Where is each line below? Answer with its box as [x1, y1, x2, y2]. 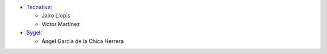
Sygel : [26, 29, 42, 36]
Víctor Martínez [41, 20, 81, 27]
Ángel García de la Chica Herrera [41, 37, 124, 45]
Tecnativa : [26, 4, 53, 10]
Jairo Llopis [41, 12, 71, 19]
